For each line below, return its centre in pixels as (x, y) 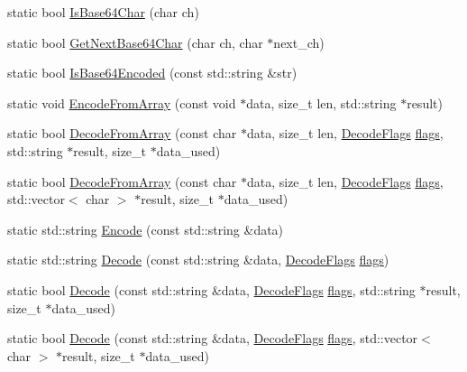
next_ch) (299, 42)
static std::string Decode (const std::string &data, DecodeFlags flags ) (198, 260)
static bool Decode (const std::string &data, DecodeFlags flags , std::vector (213, 338)
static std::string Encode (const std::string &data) (146, 229)
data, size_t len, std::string (321, 102)
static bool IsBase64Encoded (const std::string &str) (152, 73)
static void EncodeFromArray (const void (122, 102)
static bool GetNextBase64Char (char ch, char (135, 42)
